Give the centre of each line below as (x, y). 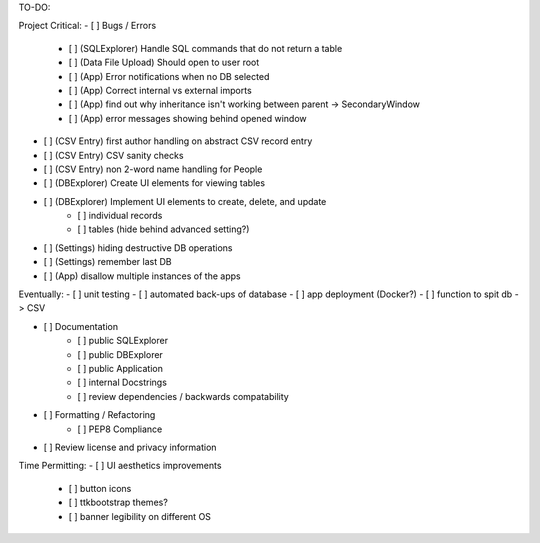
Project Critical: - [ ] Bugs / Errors (87, 26)
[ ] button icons (100, 488)
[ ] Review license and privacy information (130, 447)
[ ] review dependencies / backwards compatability (183, 396)
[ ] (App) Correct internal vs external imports (160, 90)
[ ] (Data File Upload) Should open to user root (164, 62)
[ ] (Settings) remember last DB (107, 262)
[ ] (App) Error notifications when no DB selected (169, 76)
